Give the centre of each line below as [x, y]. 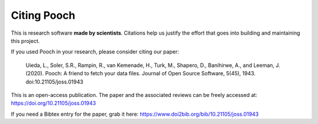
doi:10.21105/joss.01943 [54, 82]
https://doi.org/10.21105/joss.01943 [54, 103]
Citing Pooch [43, 15]
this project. [25, 41]
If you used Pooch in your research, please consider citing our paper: [95, 52]
